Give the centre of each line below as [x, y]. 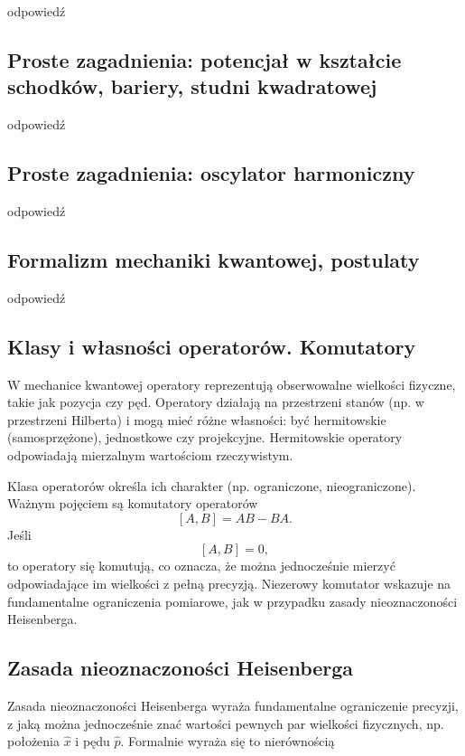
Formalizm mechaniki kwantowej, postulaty [214, 259]
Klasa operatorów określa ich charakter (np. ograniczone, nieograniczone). [212, 485]
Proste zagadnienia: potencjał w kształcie [205, 59]
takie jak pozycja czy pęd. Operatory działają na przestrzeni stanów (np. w [216, 402]
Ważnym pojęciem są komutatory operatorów [133, 503]
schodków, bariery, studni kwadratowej [192, 86]
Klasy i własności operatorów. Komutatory [212, 346]
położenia [33, 741]
